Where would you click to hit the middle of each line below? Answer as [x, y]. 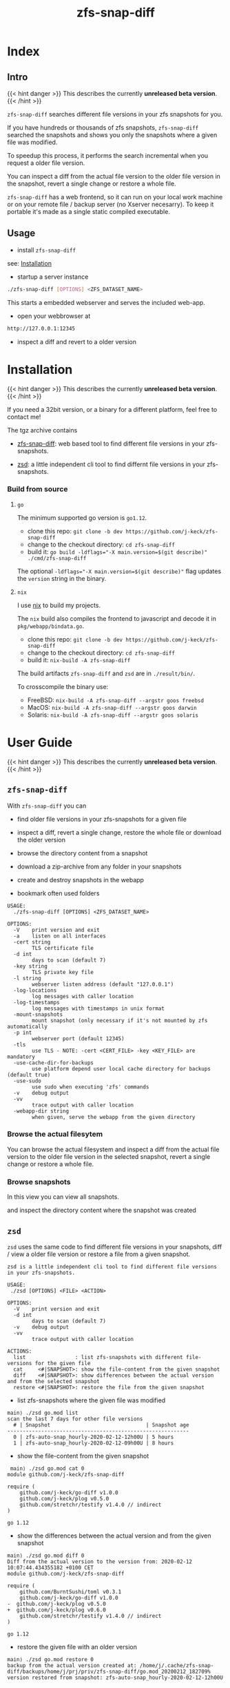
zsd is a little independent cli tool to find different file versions [112, 1267]
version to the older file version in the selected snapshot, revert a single [109, 1156]
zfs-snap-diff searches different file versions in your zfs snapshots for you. [115, 114]
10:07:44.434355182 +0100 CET [51, 1567]
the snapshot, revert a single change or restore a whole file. [92, 183]
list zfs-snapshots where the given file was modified [91, 1400]
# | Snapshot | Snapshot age [101, 1425]
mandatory [21, 1057]
